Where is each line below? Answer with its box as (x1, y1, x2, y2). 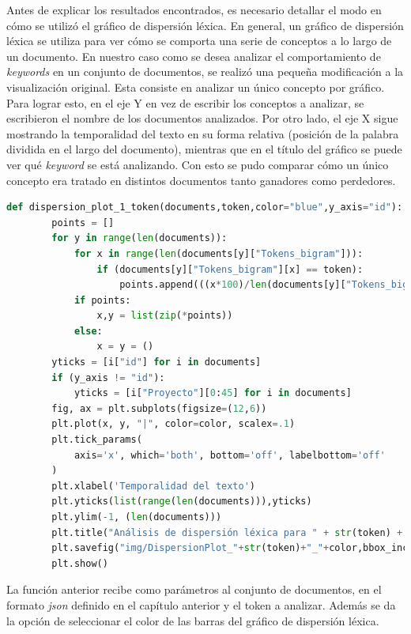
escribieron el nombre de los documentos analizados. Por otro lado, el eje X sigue (6, 110, 398, 126)
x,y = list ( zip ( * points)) (96, 310, 233, 322)
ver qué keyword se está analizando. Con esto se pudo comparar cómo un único (6, 156, 389, 172)
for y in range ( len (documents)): (51, 232, 228, 244)
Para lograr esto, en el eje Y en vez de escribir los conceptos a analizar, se (6, 94, 364, 111)
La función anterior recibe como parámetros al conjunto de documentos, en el (6, 581, 382, 598)
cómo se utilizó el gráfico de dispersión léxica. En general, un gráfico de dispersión (6, 17, 404, 33)
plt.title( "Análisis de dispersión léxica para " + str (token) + (51, 526, 403, 538)
